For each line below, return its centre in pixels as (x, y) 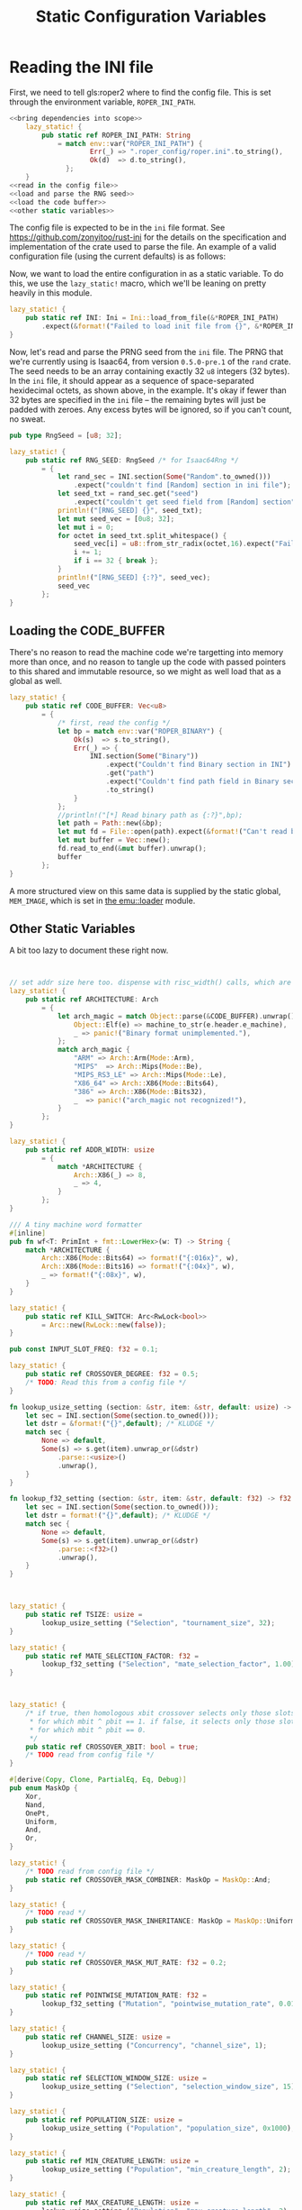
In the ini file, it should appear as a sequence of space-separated (132, 380)
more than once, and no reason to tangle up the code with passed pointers (147, 662)
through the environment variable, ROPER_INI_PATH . (102, 102)
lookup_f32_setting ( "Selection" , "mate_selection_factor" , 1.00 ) (169, 1665)
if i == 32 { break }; (116, 561)
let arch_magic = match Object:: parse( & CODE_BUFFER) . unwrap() (176, 1016)
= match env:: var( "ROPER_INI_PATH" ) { (130, 143)
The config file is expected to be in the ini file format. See (117, 228)
